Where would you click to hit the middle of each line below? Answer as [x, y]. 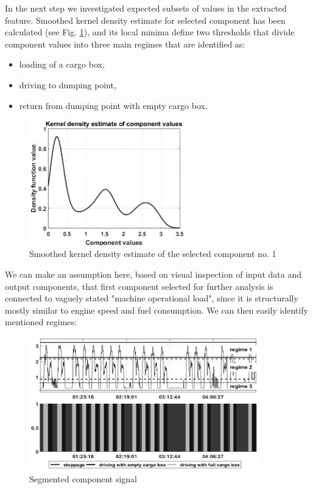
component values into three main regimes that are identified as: [125, 44]
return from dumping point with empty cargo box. [113, 105]
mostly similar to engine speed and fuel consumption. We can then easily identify [156, 310]
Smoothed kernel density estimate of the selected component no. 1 [153, 254]
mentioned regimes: [41, 322]
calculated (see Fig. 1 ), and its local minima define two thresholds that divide [150, 32]
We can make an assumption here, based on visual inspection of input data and [153, 274]
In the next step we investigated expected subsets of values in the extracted [146, 8]
